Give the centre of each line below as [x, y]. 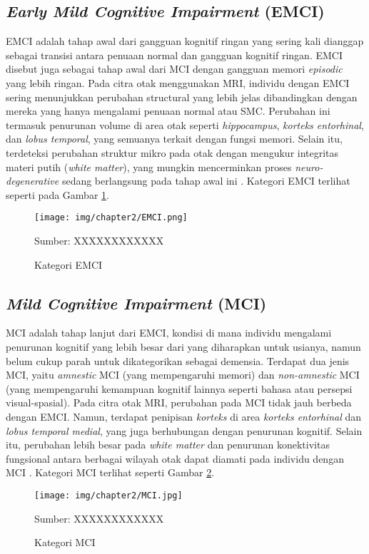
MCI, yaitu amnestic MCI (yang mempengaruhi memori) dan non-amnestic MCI [183, 375]
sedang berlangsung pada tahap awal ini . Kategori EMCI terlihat [206, 181]
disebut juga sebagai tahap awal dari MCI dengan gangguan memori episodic [174, 69]
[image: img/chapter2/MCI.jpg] [108, 495]
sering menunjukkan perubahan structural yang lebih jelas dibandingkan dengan [182, 97]
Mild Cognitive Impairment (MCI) [136, 303]
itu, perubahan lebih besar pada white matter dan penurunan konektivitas [168, 445]
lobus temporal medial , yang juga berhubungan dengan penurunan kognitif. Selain [184, 430]
